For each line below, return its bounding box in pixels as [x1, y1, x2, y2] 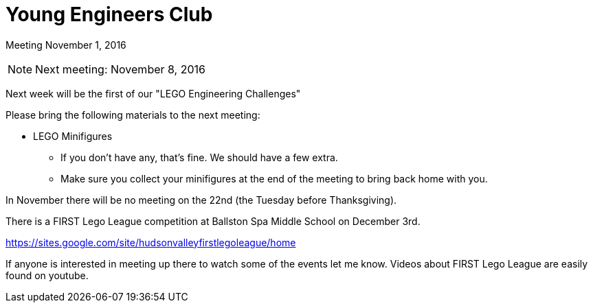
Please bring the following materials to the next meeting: [5, 108, 260, 121]
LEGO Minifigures [33, 130, 113, 142]
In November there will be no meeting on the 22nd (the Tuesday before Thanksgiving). [5, 193, 397, 206]
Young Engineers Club [5, 3, 213, 26]
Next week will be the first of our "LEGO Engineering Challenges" [5, 87, 301, 99]
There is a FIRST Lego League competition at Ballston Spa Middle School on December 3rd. [5, 215, 421, 227]
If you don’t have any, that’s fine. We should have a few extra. [60, 151, 338, 163]
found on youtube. [5, 269, 89, 281]
